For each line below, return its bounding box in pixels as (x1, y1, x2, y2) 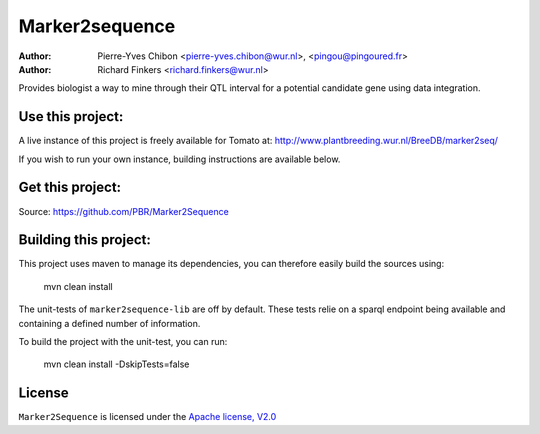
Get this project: (18, 179, 122, 196)
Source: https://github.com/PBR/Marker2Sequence (18, 205, 229, 217)
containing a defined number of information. (18, 317, 201, 329)
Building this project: (18, 231, 152, 249)
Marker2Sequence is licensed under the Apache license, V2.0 (18, 411, 277, 423)
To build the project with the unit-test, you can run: (18, 336, 228, 347)
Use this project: (18, 108, 124, 125)
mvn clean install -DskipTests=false (43, 358, 190, 370)
